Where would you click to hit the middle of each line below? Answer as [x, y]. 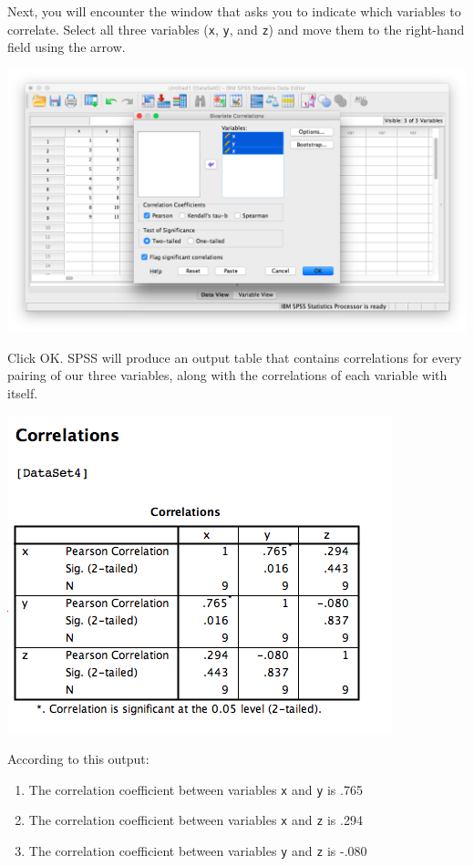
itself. [23, 393]
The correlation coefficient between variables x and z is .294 [196, 820]
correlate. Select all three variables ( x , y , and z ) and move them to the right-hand [236, 29]
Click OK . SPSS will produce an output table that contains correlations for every [235, 357]
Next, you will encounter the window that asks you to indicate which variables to [234, 11]
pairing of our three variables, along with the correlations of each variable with [227, 375]
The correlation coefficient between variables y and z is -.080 [198, 851]
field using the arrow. [67, 47]
